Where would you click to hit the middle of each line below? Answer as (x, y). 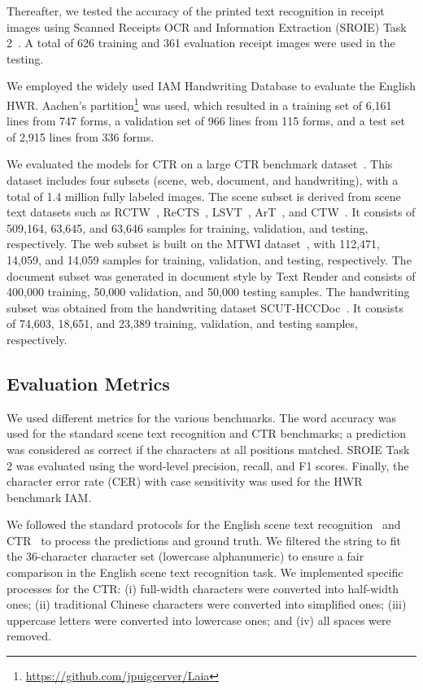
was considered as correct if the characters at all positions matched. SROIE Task (208, 449)
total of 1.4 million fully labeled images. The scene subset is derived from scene (204, 196)
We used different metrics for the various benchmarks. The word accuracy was (201, 417)
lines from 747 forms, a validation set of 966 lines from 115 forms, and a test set (206, 121)
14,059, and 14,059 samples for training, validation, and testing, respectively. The (209, 259)
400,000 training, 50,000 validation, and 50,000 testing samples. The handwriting (208, 292)
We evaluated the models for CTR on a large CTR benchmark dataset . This (200, 164)
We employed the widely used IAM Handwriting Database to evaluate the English (211, 86)
